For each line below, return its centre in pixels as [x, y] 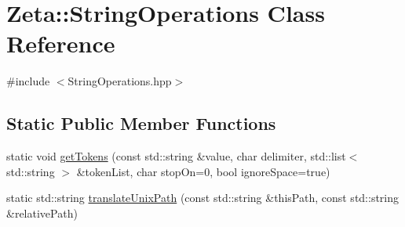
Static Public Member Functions [141, 123]
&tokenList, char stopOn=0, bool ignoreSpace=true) [203, 171]
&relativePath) [42, 213]
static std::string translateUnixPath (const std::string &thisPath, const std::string [203, 198]
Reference [61, 43]
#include [28, 81]
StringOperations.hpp [120, 81]
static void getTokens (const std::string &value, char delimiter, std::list [176, 156]
